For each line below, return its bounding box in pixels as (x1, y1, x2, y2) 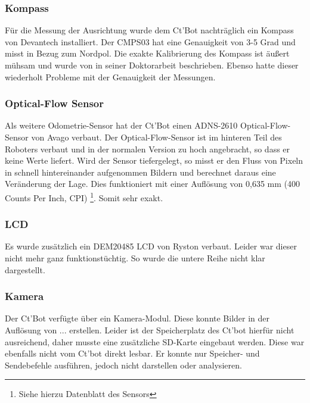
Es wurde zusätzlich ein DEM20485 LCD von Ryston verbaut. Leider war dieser (5, 240, 297, 252)
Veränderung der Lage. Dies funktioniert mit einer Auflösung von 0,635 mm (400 (5, 177, 300, 190)
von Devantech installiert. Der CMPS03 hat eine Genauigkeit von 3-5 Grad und (5, 35, 296, 48)
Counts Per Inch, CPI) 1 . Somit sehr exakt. (5, 189, 163, 204)
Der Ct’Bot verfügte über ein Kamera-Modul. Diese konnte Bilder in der (5, 312, 270, 324)
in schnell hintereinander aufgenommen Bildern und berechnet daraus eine (5, 165, 276, 178)
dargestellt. (5, 263, 45, 276)
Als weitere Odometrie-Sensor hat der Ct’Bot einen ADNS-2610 (5, 119, 238, 132)
